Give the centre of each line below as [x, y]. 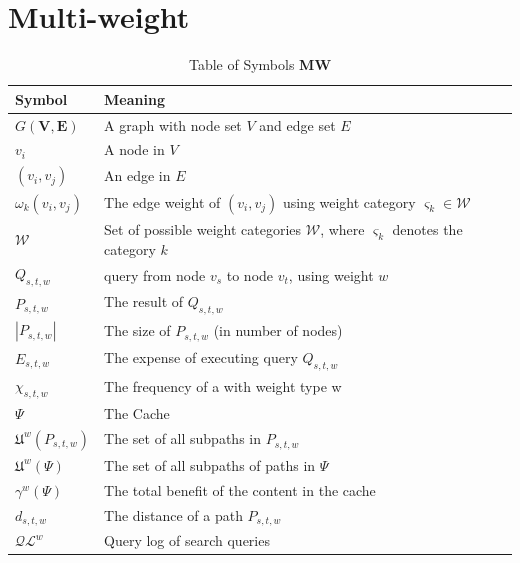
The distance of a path [173, 514]
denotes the [427, 228]
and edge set [297, 124]
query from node [155, 274]
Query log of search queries [187, 540]
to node [250, 274]
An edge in [137, 175]
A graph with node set [173, 124]
